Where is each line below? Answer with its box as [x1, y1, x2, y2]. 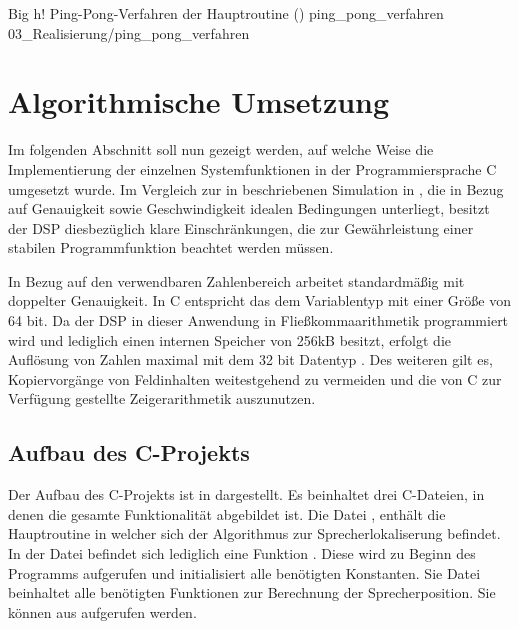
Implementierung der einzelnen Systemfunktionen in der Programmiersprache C [8, 158, 497, 179]
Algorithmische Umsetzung [8, 81, 390, 122]
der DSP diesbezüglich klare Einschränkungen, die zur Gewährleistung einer [8, 217, 474, 238]
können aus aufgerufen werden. [8, 601, 197, 622]
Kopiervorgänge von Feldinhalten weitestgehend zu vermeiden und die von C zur [8, 368, 502, 389]
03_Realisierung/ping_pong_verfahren [8, 22, 250, 43]
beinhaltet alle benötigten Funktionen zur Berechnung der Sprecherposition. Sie [8, 582, 496, 603]
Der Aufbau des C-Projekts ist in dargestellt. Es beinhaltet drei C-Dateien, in [8, 484, 485, 505]
